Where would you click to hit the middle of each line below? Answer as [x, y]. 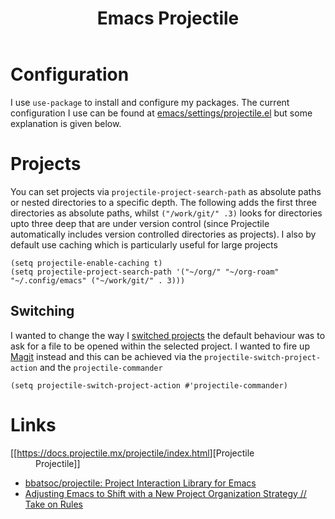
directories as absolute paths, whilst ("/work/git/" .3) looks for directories [166, 213]
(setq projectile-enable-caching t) [86, 263]
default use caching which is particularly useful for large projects [144, 244]
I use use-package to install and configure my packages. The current [150, 102]
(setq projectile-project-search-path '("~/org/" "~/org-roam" [145, 272]
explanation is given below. [66, 123]
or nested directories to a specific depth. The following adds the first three [163, 202]
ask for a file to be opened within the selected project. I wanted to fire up [160, 346]
